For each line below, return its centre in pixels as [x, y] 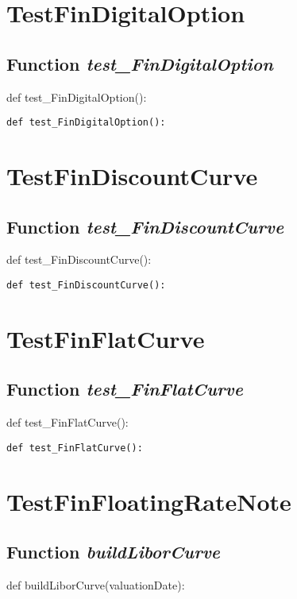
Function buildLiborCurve [114, 552]
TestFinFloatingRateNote [149, 501]
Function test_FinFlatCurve [125, 389]
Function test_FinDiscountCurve [145, 226]
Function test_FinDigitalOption [140, 63]
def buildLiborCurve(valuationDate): [96, 585]
